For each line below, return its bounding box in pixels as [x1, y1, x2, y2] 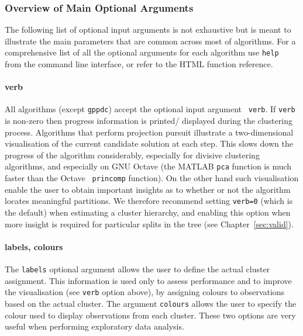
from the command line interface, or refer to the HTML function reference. [5, 58, 273, 70]
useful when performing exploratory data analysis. [5, 320, 184, 332]
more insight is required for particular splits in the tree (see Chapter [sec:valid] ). [5, 217, 294, 230]
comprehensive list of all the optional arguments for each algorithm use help [5, 46, 279, 58]
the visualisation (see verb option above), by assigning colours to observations [5, 286, 285, 298]
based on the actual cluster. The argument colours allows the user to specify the [5, 297, 297, 309]
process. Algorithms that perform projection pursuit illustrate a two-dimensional [5, 126, 294, 138]
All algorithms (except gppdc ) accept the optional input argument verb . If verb [5, 103, 295, 115]
